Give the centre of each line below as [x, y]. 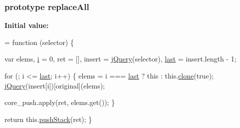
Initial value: [27, 25]
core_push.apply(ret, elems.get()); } [60, 102]
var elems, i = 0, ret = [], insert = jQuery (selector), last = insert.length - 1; [120, 59]
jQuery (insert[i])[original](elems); [55, 85]
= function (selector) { [39, 42]
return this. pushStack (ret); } [48, 119]
